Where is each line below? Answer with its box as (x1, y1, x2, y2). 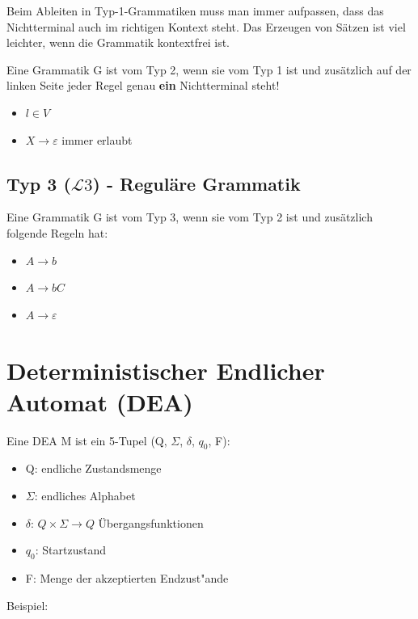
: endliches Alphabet (34, 487, 136, 504)
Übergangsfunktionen (98, 514, 204, 531)
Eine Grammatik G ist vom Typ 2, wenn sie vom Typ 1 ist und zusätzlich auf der (6, 61, 412, 78)
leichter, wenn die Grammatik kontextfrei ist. (6, 34, 230, 51)
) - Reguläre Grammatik (92, 171, 301, 196)
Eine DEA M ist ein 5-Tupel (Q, (6, 432, 167, 448)
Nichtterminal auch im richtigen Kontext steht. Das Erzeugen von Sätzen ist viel (6, 18, 406, 35)
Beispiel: (6, 596, 49, 613)
